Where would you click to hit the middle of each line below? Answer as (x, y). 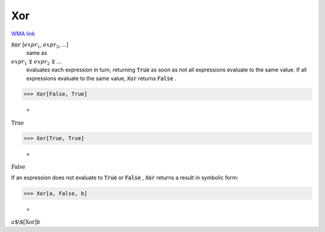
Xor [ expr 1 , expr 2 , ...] (40, 45)
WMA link (23, 34)
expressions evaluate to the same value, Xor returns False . (101, 78)
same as (37, 53)
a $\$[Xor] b (26, 222)
